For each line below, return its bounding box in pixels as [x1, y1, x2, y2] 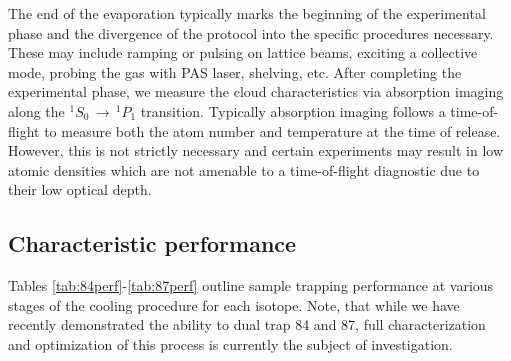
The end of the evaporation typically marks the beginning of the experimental [8, 3, 486, 23]
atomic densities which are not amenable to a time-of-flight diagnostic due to [8, 159, 480, 180]
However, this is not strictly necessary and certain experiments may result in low [8, 140, 503, 161]
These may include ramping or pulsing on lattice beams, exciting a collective [8, 42, 478, 63]
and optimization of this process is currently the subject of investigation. [8, 333, 453, 354]
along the [8, 100, 65, 121]
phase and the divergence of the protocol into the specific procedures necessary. [8, 22, 494, 43]
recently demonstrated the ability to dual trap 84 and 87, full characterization [8, 314, 486, 335]
